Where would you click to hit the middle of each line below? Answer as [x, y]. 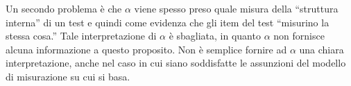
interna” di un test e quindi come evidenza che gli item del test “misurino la [168, 22]
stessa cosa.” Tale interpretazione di [81, 36]
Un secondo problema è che [64, 8]
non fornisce [299, 36]
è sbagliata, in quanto [215, 36]
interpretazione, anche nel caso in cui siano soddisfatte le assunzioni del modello [176, 63]
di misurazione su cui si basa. [68, 76]
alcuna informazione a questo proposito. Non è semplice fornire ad [146, 49]
